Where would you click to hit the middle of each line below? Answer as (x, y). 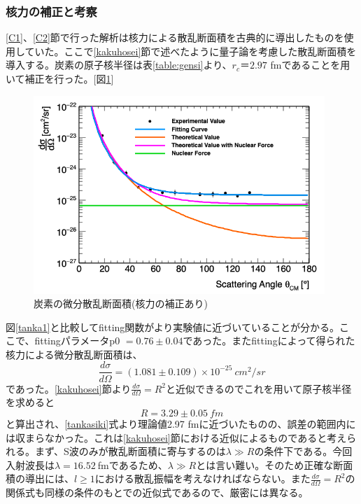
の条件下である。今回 (303, 451)
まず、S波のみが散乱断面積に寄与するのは (130, 451)
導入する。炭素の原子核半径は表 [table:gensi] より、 (119, 65)
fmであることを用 (310, 65)
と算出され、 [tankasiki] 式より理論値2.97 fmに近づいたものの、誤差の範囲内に (181, 423)
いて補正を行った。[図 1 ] (60, 78)
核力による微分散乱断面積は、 (74, 354)
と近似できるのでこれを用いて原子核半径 (259, 388)
